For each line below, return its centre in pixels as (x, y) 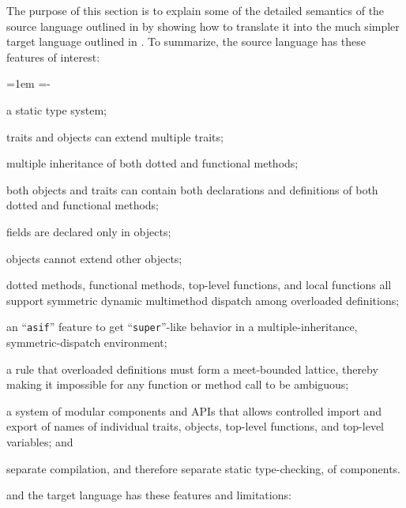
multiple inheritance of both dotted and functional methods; (152, 163)
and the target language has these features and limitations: (149, 495)
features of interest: (53, 56)
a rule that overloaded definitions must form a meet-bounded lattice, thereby (192, 369)
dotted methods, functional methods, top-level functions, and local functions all (199, 285)
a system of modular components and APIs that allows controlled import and (194, 410)
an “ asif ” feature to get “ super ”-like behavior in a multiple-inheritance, (182, 327)
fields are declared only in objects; (89, 231)
